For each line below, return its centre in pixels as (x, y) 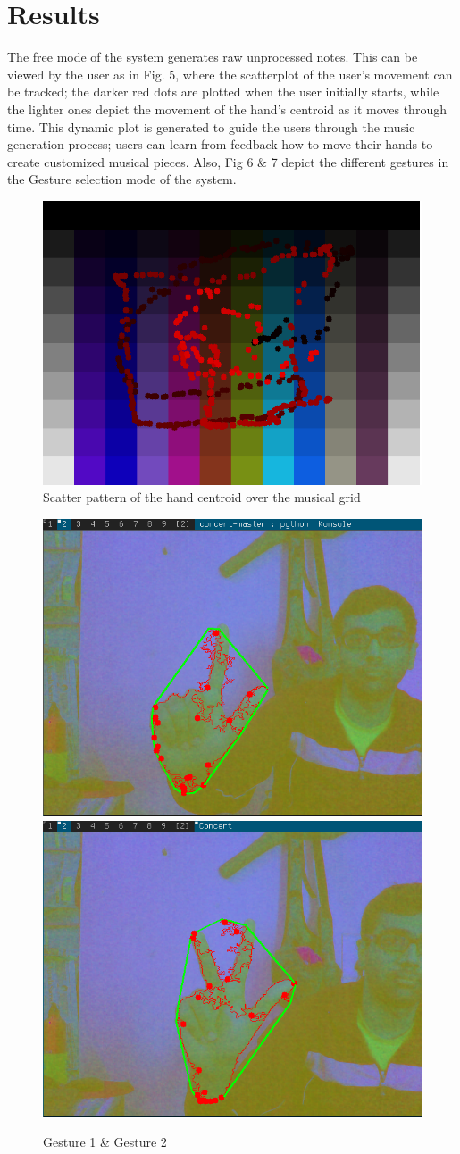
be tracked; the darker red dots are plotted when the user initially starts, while (223, 92)
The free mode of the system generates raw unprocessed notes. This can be (213, 57)
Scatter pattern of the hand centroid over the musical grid (202, 497)
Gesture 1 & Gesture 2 (105, 1142)
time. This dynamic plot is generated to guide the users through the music (211, 126)
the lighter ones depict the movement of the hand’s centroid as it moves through (227, 109)
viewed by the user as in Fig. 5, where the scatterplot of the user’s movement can (230, 74)
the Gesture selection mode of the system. (122, 179)
